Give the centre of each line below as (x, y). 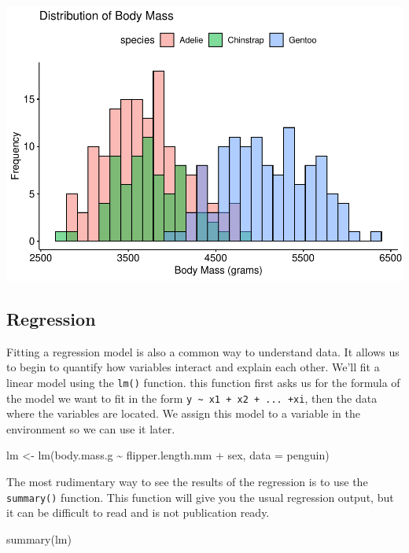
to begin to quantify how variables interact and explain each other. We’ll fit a (193, 367)
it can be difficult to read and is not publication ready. (138, 512)
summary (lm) (39, 538)
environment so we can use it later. (91, 428)
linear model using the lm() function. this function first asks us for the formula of (203, 382)
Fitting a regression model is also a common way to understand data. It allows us (203, 351)
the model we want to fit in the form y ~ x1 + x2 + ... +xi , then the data (192, 398)
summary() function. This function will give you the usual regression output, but (200, 497)
